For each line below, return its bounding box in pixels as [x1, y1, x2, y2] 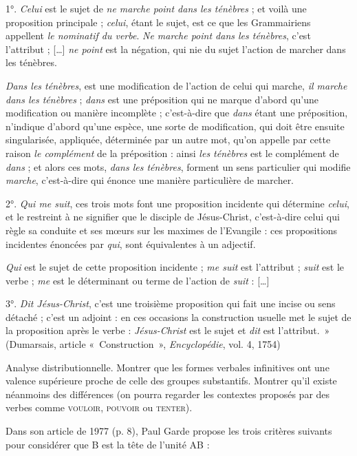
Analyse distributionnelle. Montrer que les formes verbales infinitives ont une [6, 360, 329, 374]
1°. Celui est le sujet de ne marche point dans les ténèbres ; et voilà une [6, 1, 307, 15]
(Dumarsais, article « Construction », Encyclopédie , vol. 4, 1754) [6, 337, 281, 351]
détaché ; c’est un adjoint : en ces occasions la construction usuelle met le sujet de [6, 309, 351, 324]
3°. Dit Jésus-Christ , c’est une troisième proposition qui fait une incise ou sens [6, 296, 336, 311]
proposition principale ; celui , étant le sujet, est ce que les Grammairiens [6, 14, 311, 29]
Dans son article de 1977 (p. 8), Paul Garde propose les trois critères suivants [6, 424, 332, 438]
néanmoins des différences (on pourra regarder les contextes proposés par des [6, 386, 330, 401]
